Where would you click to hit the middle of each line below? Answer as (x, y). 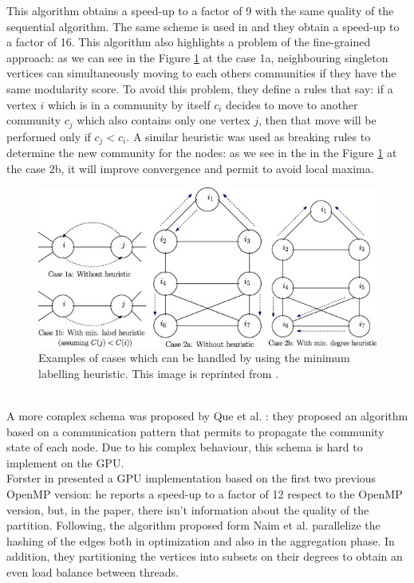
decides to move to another (292, 104)
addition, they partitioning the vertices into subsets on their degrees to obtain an (205, 556)
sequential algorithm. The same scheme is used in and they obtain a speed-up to (203, 26)
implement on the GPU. (65, 462)
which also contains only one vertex (164, 120)
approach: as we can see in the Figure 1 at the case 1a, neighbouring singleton (197, 57)
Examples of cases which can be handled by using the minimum (194, 358)
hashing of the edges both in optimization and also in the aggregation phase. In (201, 540)
